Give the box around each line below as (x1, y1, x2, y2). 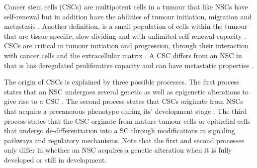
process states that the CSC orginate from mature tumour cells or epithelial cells (4, 115, 251, 126)
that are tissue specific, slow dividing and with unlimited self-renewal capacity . (4, 30, 246, 41)
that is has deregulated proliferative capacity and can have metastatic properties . (4, 60, 254, 70)
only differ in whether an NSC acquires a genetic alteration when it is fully (4, 145, 232, 155)
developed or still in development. (4, 154, 107, 165)
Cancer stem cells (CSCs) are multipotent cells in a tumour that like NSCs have (4, 1, 248, 11)
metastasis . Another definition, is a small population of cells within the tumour (4, 21, 248, 31)
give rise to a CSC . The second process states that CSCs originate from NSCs (4, 96, 243, 106)
